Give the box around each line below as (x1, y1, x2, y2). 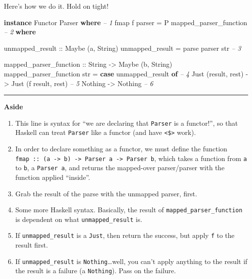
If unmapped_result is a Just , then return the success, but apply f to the (15, 230, 235, 240)
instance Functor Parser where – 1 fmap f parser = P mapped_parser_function (4, 17, 248, 27)
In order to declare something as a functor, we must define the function (15, 144, 227, 154)
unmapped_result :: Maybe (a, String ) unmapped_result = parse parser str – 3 (4, 43, 241, 53)
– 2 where (4, 27, 36, 37)
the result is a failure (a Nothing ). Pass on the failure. (15, 265, 176, 276)
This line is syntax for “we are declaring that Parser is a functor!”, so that (15, 117, 238, 128)
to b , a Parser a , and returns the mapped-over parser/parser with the (15, 162, 225, 173)
